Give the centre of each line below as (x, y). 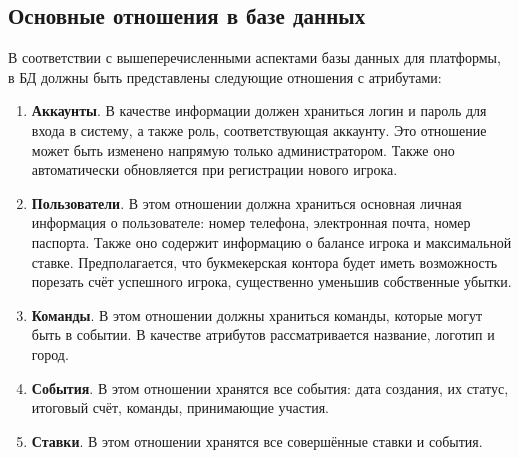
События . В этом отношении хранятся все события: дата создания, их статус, (270, 387)
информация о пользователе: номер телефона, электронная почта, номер (251, 222)
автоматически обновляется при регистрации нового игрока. (214, 169)
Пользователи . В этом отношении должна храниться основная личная (246, 202)
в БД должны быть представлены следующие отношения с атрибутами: (225, 76)
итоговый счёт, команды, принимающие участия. (180, 407)
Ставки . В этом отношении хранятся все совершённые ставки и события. (257, 440)
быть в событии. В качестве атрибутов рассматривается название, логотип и (263, 334)
